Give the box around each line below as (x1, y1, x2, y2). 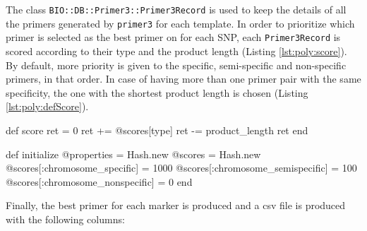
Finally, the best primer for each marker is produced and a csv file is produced (6, 198, 346, 213)
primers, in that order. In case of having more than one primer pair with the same (6, 71, 361, 86)
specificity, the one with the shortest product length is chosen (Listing (6, 85, 308, 100)
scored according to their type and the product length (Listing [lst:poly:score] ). (6, 43, 347, 58)
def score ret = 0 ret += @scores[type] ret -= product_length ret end (6, 122, 308, 137)
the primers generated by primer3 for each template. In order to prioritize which (6, 16, 355, 30)
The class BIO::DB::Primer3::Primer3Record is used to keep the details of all (6, 2, 347, 16)
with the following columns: (6, 211, 125, 226)
